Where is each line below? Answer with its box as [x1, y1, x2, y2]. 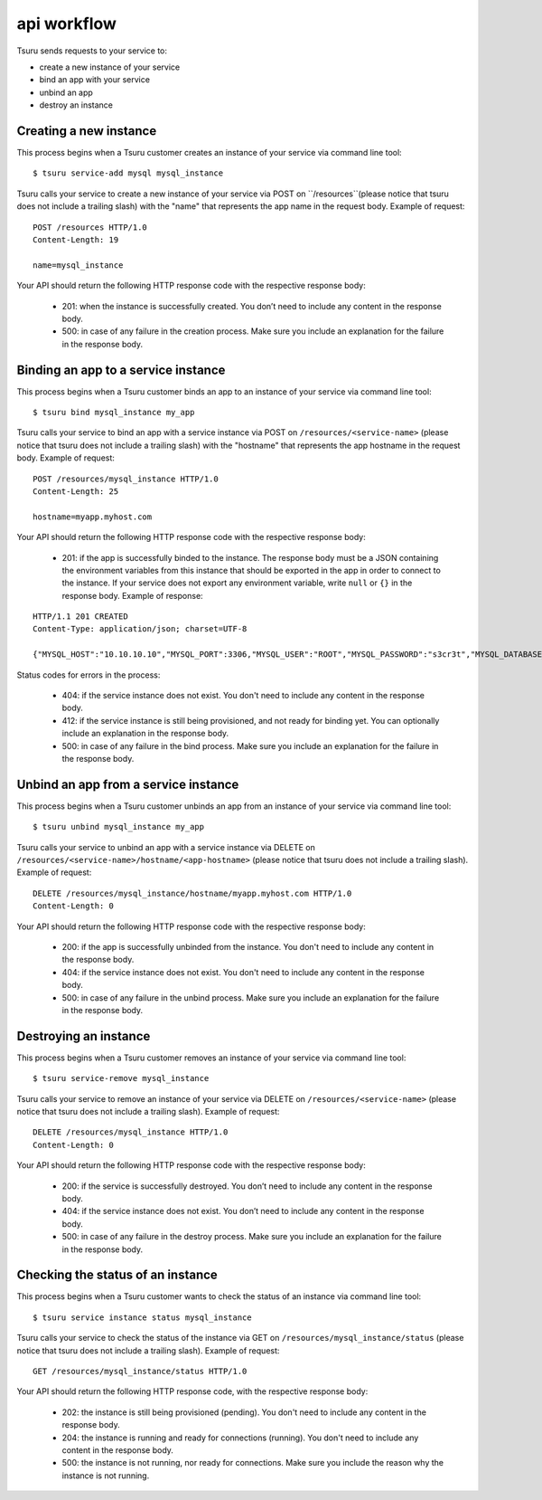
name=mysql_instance [33, 260, 124, 271]
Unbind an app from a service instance [16, 776, 239, 792]
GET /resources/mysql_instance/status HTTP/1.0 [33, 1366, 248, 1377]
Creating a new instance [16, 123, 157, 138]
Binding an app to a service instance [16, 362, 226, 377]
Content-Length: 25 [33, 486, 119, 497]
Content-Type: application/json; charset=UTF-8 [33, 624, 248, 634]
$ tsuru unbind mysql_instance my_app [33, 821, 205, 832]
